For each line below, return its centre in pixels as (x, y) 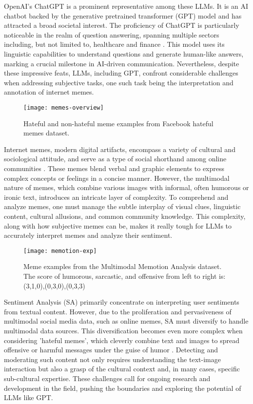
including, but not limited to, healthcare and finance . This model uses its (114, 44)
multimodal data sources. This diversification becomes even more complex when (123, 330)
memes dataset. (47, 133)
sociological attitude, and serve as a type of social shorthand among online (115, 159)
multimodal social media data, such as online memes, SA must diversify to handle (126, 321)
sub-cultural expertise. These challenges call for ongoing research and (107, 378)
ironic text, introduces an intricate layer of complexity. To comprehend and (116, 197)
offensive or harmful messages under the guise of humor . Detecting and (111, 350)
